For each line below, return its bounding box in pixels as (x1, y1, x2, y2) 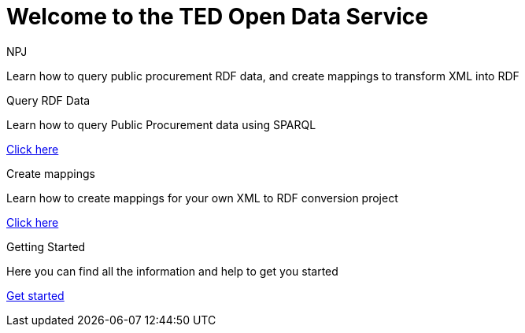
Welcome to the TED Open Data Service (6, 3, 428, 30)
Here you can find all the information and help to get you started (6, 264, 338, 278)
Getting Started (6, 239, 86, 253)
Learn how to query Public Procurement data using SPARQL (6, 117, 316, 131)
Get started (6, 288, 65, 302)
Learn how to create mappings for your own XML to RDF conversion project (6, 191, 398, 205)
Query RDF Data (6, 93, 91, 107)
